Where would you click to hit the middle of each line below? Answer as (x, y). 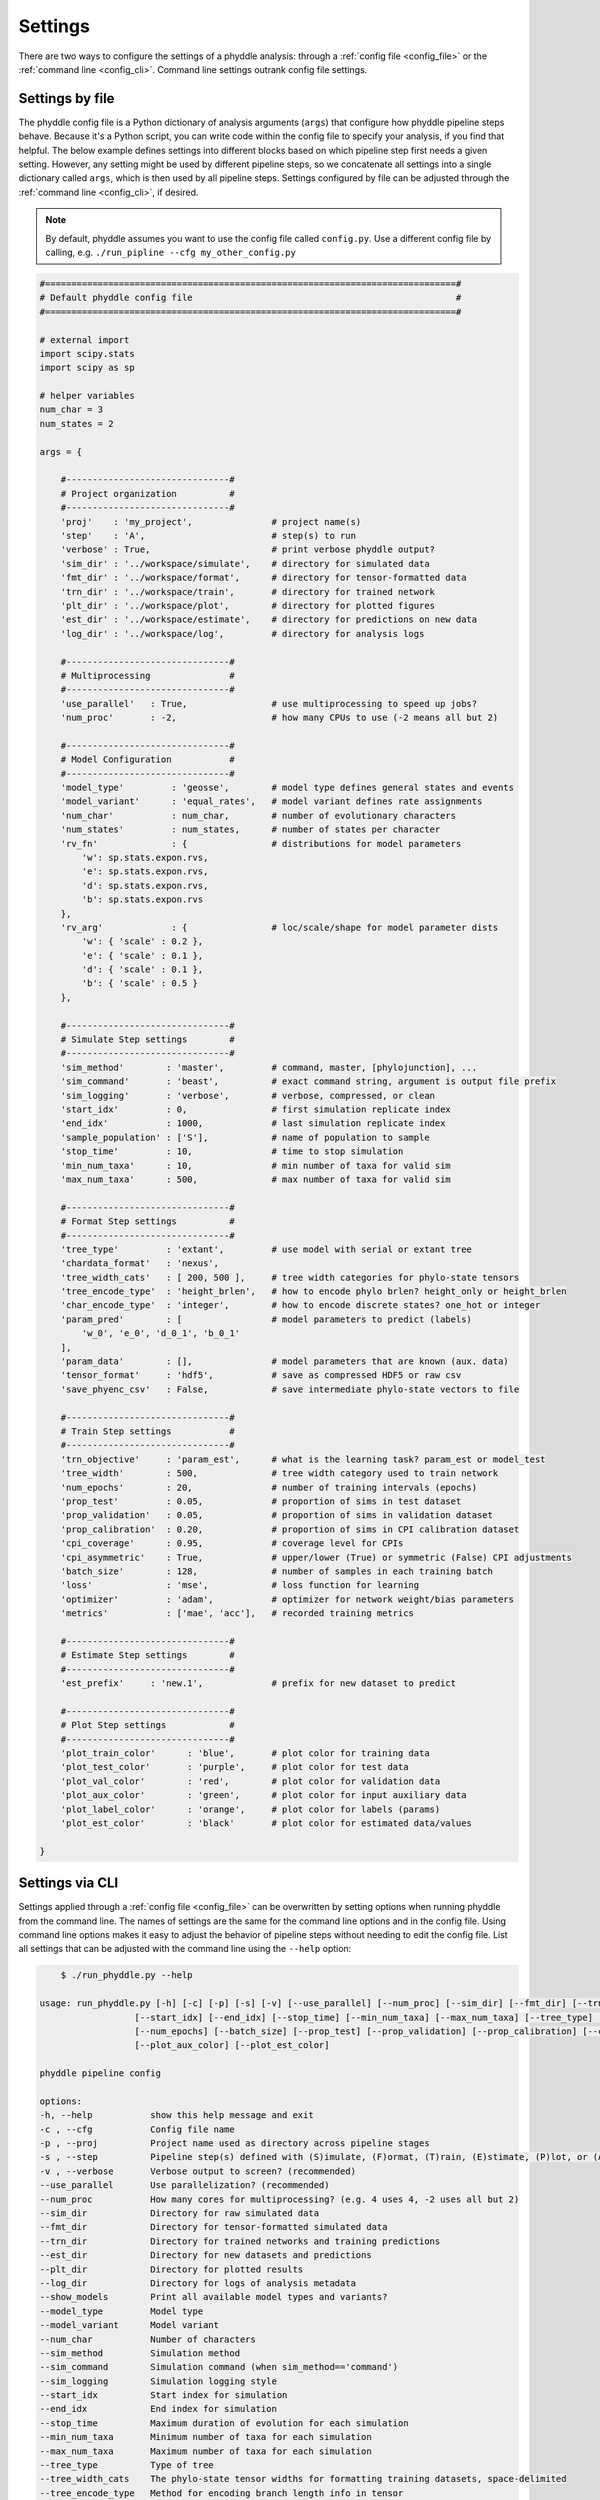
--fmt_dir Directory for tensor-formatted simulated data (213, 2227)
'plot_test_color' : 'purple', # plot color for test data (234, 1767)
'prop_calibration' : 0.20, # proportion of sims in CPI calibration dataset (290, 1529)
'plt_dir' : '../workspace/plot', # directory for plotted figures (247, 605)
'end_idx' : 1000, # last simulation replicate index (253, 1123)
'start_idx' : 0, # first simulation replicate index (256, 1109)
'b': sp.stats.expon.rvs (142, 899)
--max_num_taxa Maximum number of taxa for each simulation (205, 2451)
